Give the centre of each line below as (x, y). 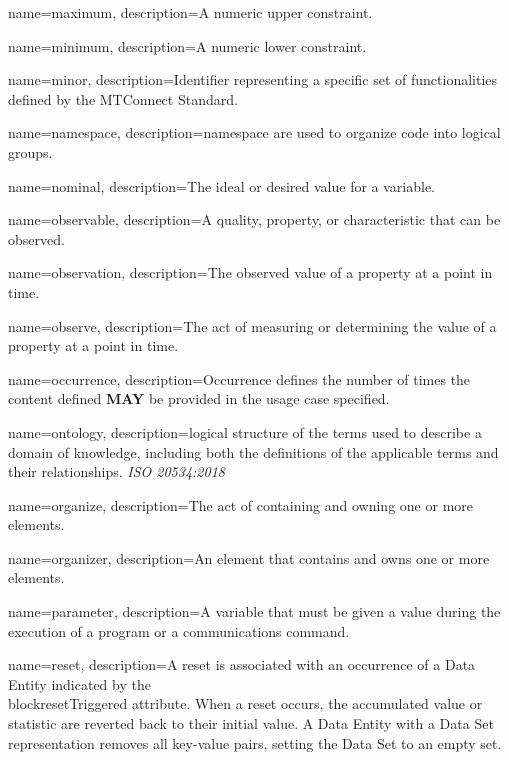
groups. (30, 151)
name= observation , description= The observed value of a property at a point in (250, 272)
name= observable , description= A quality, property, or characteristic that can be (254, 219)
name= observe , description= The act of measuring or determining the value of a (252, 325)
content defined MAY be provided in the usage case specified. (199, 398)
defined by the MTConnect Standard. (123, 98)
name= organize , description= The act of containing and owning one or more (240, 504)
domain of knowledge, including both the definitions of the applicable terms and (253, 451)
